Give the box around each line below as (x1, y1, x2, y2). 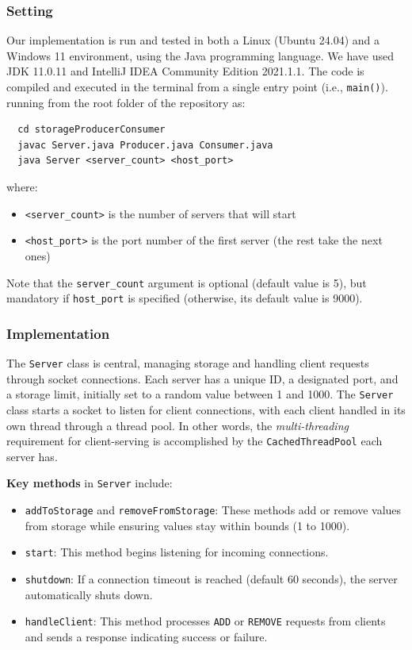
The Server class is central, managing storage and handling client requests (6, 355, 369, 371)
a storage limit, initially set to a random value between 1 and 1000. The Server (6, 386, 394, 402)
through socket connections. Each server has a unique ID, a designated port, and (6, 370, 399, 387)
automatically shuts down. (25, 586, 153, 602)
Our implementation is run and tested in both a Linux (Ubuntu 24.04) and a (6, 32, 380, 48)
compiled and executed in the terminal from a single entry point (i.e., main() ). (6, 79, 388, 94)
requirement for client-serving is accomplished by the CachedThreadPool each (6, 433, 383, 449)
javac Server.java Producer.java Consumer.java (17, 139, 273, 151)
